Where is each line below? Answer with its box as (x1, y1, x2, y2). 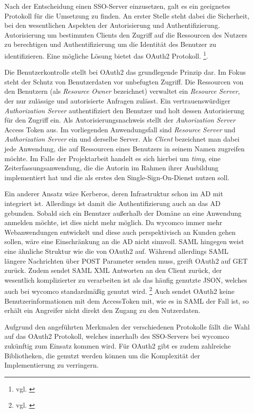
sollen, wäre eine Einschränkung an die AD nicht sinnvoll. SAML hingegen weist (4, 236, 244, 247)
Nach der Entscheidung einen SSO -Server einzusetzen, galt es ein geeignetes (4, 1, 231, 11)
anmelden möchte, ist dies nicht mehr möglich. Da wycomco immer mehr (4, 217, 222, 227)
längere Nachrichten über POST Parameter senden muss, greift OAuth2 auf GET (4, 255, 248, 266)
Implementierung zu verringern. (4, 360, 99, 370)
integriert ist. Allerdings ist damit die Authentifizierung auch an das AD (4, 198, 221, 208)
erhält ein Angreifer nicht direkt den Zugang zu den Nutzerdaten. (4, 305, 200, 315)
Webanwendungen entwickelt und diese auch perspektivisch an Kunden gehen (4, 227, 236, 237)
